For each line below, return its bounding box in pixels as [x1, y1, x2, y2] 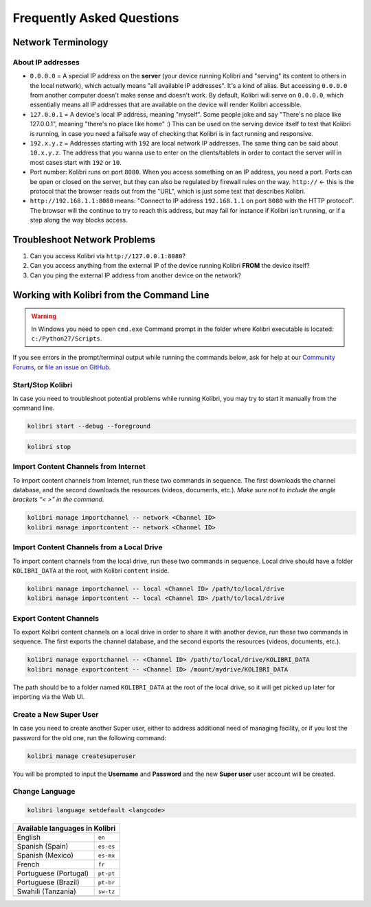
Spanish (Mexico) [16, 851, 74, 860]
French [16, 860, 40, 869]
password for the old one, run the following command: [12, 733, 167, 742]
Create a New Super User [12, 709, 99, 719]
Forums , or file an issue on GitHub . [12, 363, 111, 371]
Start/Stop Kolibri [12, 380, 72, 389]
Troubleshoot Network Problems [12, 233, 156, 245]
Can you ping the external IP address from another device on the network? [30, 271, 242, 279]
